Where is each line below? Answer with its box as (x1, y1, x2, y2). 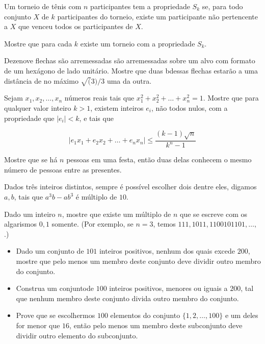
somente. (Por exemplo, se (51, 218, 134, 229)
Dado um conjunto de (16, 245, 84, 256)
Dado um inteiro (4, 208, 56, 219)
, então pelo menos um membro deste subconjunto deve (69, 320, 243, 330)
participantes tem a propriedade (90, 1, 190, 11)
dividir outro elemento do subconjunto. (16, 330, 138, 340)
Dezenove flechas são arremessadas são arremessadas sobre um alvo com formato (4, 55, 255, 66)
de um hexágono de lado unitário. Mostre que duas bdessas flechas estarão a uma (4, 65, 258, 76)
